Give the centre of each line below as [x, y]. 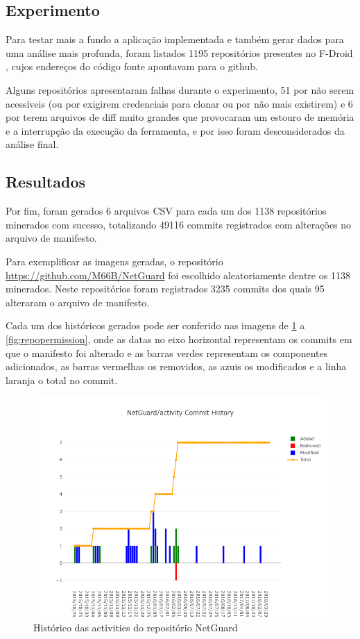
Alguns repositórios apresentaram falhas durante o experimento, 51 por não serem [180, 89]
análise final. [32, 144]
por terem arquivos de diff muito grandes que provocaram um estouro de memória [180, 117]
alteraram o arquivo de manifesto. [78, 302]
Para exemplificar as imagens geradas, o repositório [114, 261]
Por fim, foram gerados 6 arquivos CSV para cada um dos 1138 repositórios [166, 211]
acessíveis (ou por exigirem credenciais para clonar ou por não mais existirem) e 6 [179, 103]
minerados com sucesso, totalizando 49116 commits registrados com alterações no [179, 224]
